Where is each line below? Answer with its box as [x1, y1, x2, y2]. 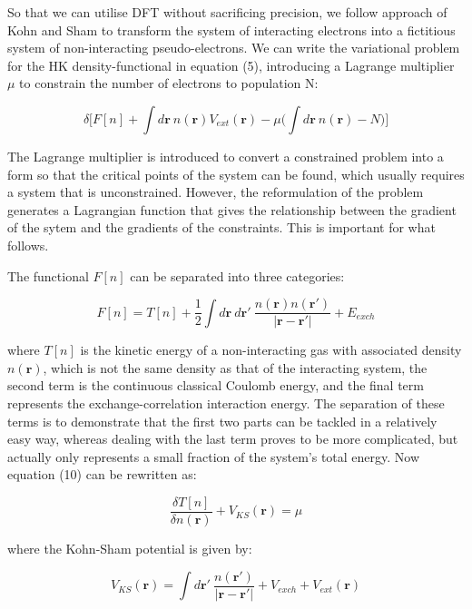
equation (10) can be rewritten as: [7, 465, 197, 484]
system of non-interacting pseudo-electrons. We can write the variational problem [7, 38, 460, 57]
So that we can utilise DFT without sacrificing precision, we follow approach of [7, 3, 447, 21]
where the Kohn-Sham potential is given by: [7, 539, 252, 557]
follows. [7, 235, 49, 254]
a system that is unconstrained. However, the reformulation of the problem [7, 182, 424, 201]
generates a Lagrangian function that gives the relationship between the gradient [7, 200, 457, 219]
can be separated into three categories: [130, 266, 345, 285]
